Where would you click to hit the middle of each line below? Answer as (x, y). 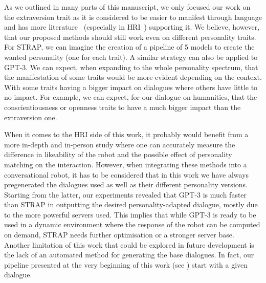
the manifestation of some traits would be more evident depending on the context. (133, 77)
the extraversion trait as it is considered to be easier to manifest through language (133, 17)
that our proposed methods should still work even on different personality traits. (130, 37)
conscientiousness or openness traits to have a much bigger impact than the (123, 107)
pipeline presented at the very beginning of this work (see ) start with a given (126, 264)
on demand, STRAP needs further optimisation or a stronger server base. (119, 235)
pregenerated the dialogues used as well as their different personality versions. (126, 184)
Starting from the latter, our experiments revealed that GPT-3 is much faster (126, 194)
